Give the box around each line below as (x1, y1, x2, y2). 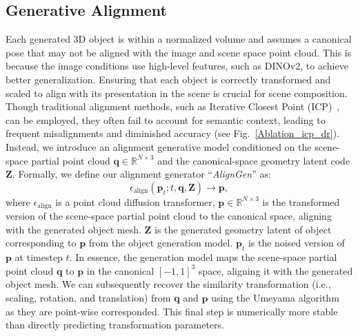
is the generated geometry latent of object (155, 222, 332, 236)
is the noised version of (248, 235, 345, 250)
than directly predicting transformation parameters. (6, 317, 224, 332)
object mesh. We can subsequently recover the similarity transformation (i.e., (6, 277, 331, 291)
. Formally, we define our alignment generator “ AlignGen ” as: (12, 167, 271, 181)
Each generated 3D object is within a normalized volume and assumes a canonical (6, 32, 352, 46)
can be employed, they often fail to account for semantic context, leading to (6, 112, 326, 127)
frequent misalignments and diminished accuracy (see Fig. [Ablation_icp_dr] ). (6, 126, 340, 140)
